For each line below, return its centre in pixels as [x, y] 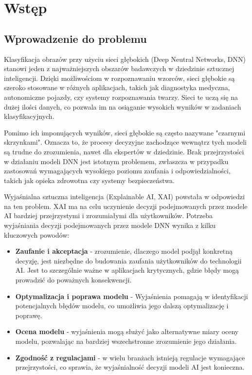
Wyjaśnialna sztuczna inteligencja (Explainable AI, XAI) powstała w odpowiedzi [124, 197]
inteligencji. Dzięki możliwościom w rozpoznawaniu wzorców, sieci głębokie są [119, 78]
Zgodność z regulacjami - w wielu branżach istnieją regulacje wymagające [130, 357]
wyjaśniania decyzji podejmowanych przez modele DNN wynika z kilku [110, 225]
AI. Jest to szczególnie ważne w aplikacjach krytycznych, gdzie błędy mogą [127, 270]
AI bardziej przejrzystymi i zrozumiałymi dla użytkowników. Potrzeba [108, 216]
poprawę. [29, 315]
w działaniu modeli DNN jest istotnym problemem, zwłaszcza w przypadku [116, 161]
